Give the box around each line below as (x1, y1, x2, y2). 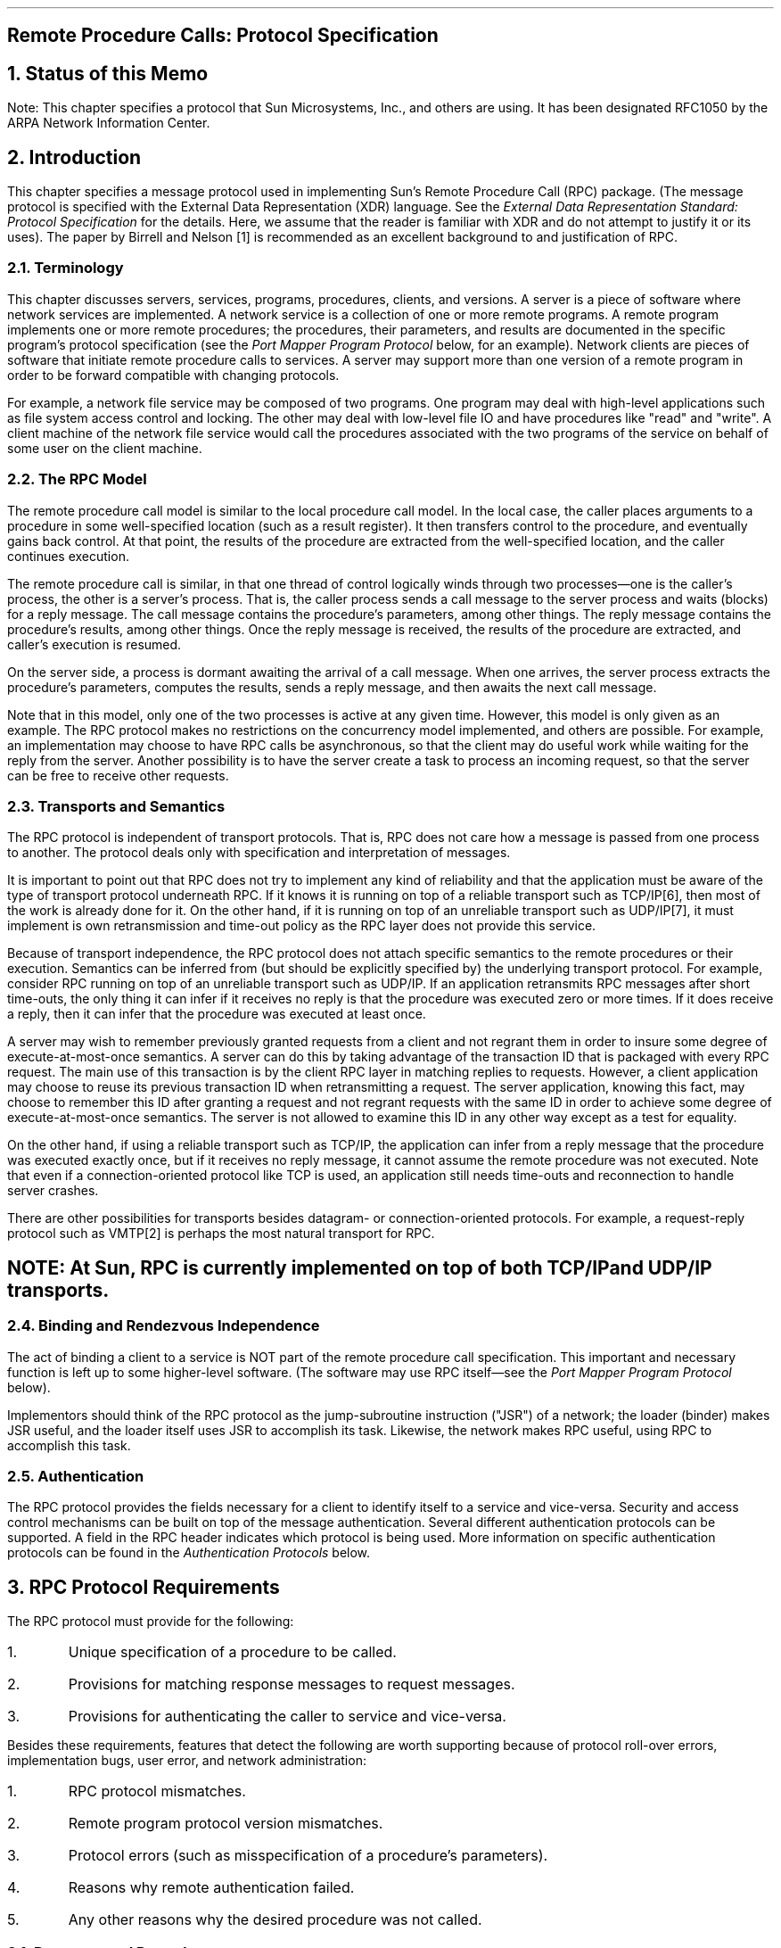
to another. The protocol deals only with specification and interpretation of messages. (7, 845, 511, 861)
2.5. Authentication (7, 1466, 144, 1485)
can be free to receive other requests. (7, 767, 229, 783)
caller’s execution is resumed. (7, 636, 182, 652)
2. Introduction (7, 145, 142, 169)
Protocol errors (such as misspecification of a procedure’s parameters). (68, 1846, 548, 1865)
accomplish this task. (7, 1437, 131, 1453)
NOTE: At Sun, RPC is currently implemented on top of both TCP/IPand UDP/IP (7, 1256, 712, 1279)
